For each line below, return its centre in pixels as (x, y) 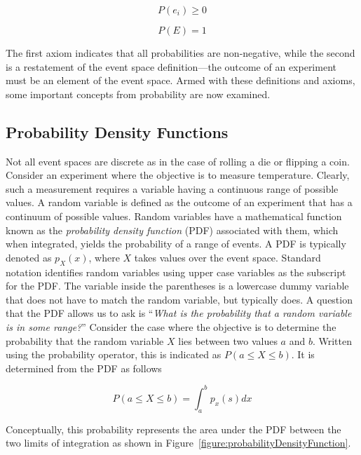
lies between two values (228, 340)
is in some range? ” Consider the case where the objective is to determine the (171, 326)
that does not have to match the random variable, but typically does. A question (179, 299)
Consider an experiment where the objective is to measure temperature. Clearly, (178, 175)
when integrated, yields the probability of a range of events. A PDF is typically (176, 244)
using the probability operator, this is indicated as (114, 354)
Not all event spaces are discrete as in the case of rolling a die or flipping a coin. (178, 161)
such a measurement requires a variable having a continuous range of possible (172, 188)
